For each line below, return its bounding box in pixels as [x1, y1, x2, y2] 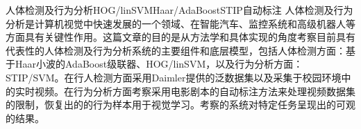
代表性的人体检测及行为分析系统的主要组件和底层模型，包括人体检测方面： [6, 43, 346, 57]
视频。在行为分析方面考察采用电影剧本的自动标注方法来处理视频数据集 [34, 83, 355, 98]
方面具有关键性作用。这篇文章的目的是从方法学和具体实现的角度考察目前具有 [6, 30, 355, 44]
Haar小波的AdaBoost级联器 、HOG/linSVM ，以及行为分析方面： [15, 57, 303, 71]
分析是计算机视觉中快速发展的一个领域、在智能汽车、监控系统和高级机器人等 [6, 16, 355, 30]
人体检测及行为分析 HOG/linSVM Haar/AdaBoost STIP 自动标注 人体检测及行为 [6, 3, 353, 17]
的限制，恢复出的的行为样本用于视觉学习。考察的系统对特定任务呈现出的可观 [6, 97, 355, 112]
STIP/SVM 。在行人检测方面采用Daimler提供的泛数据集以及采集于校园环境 [6, 70, 342, 84]
